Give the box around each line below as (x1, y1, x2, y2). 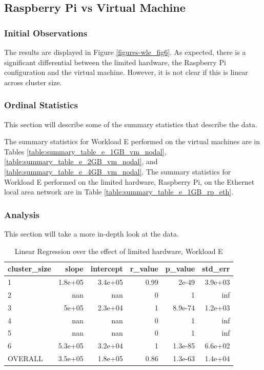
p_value (165, 263, 195, 274)
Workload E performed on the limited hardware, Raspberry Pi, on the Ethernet (4, 176, 255, 187)
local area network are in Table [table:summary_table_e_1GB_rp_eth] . (4, 186, 234, 197)
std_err (202, 263, 230, 274)
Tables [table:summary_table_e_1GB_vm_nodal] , (4, 146, 167, 157)
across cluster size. (4, 76, 62, 87)
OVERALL (8, 353, 43, 364)
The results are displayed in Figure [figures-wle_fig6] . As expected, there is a (4, 47, 246, 57)
